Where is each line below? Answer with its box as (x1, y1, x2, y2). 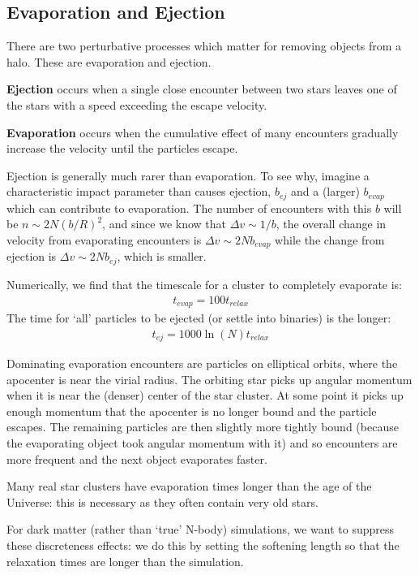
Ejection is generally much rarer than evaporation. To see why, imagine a (6, 166, 370, 184)
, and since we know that (102, 215, 227, 232)
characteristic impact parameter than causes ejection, (6, 183, 271, 200)
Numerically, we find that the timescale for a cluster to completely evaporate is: (6, 275, 403, 292)
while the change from (275, 231, 385, 248)
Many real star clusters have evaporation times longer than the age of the (6, 478, 372, 495)
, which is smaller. (117, 248, 207, 265)
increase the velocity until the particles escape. (6, 140, 238, 157)
